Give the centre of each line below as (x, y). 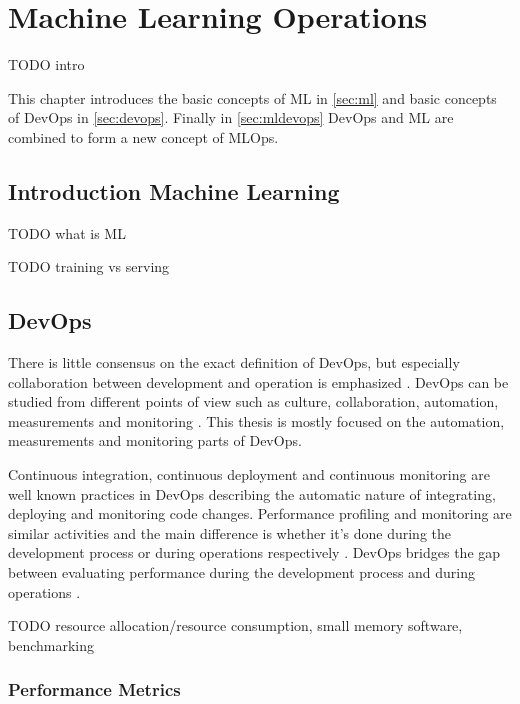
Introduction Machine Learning (174, 190)
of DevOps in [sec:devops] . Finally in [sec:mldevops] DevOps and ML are (231, 117)
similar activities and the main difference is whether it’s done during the (230, 532)
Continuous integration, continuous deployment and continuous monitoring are (249, 474)
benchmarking (51, 644)
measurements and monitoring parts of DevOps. (155, 440)
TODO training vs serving (89, 266)
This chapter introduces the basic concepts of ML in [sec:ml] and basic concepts (252, 97)
